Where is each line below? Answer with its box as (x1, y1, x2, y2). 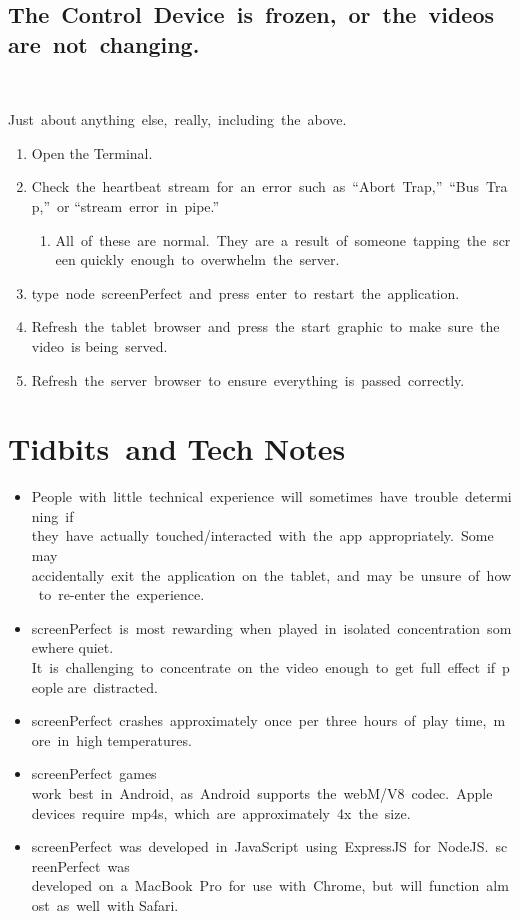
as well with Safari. (56, 894, 179, 915)
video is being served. (31, 335, 168, 356)
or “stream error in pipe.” (57, 195, 220, 216)
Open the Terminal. (31, 142, 153, 163)
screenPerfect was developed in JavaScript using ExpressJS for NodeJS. (31, 836, 489, 857)
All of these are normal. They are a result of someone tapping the (55, 229, 487, 250)
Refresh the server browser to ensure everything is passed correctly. (31, 369, 465, 390)
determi (465, 486, 512, 507)
